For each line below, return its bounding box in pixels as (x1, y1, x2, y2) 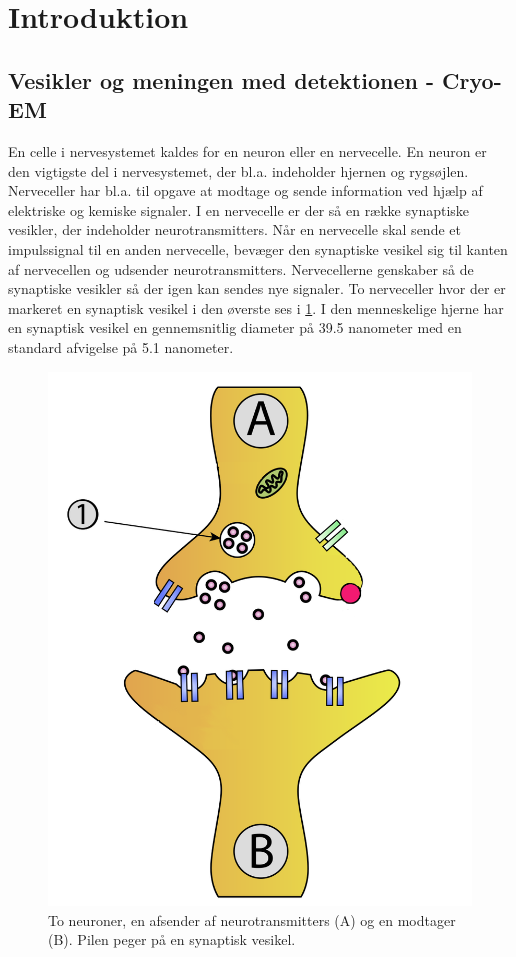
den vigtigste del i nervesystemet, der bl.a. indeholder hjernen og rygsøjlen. (8, 160, 469, 181)
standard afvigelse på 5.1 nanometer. (8, 336, 234, 357)
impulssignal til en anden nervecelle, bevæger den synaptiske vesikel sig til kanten (8, 238, 508, 259)
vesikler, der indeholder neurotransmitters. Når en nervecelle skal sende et (8, 219, 461, 240)
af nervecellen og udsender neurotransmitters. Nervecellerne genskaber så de (8, 258, 474, 279)
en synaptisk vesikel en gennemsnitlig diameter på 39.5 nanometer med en (8, 317, 462, 338)
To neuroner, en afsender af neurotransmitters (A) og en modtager (48, 909, 456, 930)
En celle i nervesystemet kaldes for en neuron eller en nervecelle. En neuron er (8, 140, 487, 161)
